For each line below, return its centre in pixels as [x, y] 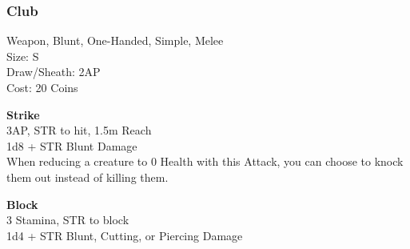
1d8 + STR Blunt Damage [72, 145]
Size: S [23, 56]
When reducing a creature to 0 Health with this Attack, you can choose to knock [205, 161]
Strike [23, 114]
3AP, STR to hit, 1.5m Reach [79, 130]
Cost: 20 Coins [42, 87]
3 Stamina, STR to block [68, 220]
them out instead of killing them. [88, 177]
